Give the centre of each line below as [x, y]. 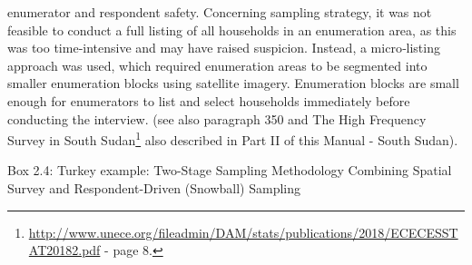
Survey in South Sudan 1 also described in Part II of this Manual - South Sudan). [233, 138]
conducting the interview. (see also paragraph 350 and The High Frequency [217, 118]
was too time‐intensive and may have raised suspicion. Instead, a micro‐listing [224, 48]
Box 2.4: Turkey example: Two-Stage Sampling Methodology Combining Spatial [230, 170]
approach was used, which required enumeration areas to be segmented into [217, 65]
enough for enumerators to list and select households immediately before [209, 100]
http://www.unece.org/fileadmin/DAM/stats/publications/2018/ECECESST [243, 232]
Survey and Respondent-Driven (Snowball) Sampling [154, 188]
